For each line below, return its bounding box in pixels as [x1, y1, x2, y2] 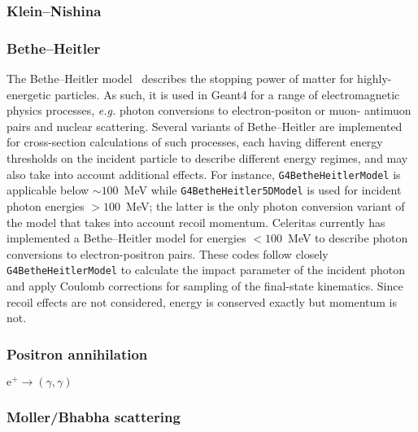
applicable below [7, 181, 89, 199]
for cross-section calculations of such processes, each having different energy [7, 133, 383, 151]
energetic [7, 85, 51, 103]
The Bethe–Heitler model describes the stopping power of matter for [7, 70, 354, 87]
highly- [357, 70, 392, 87]
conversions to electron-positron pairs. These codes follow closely [7, 245, 329, 262]
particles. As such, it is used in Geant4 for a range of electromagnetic [54, 85, 400, 103]
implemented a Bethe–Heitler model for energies [7, 229, 246, 247]
